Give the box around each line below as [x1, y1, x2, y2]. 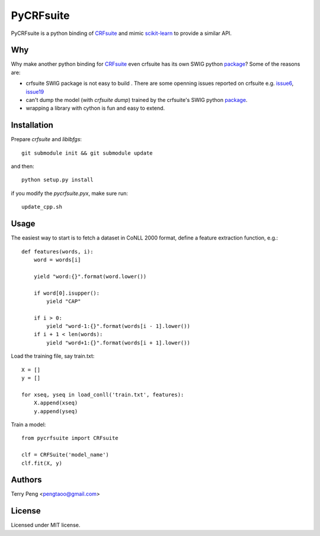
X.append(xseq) [33, 400, 78, 406]
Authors [11, 475, 42, 485]
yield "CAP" [46, 298, 81, 305]
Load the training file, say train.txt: [11, 353, 95, 360]
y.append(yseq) [33, 408, 78, 414]
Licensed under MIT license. [11, 522, 81, 529]
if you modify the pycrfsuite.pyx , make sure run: [11, 190, 129, 197]
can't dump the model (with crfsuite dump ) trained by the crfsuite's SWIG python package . [25, 97, 248, 104]
